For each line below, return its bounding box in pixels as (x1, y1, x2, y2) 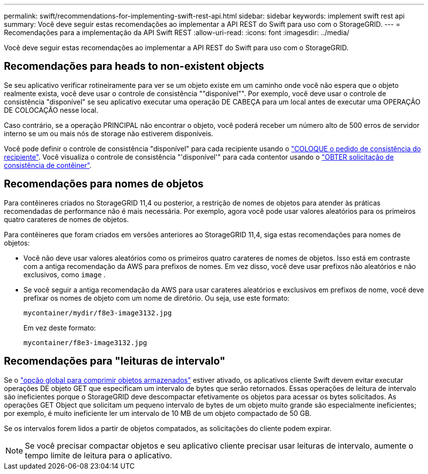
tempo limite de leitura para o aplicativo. (25, 450, 172, 460)
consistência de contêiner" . (4, 161, 92, 169)
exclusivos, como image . (23, 270, 106, 279)
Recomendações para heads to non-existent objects (4, 60, 264, 73)
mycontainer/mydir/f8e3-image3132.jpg (23, 309, 172, 317)
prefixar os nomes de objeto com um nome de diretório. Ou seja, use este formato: (23, 293, 290, 302)
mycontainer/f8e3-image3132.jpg (23, 338, 147, 347)
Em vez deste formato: (23, 323, 96, 332)
